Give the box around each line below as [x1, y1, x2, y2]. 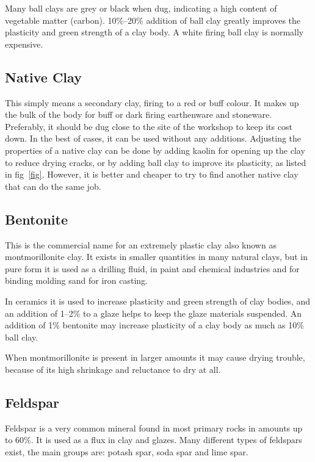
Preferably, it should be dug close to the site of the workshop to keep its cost [5, 120, 292, 132]
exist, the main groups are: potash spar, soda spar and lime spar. [5, 445, 248, 458]
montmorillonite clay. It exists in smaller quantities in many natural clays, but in [5, 250, 308, 263]
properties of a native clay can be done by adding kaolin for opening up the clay [5, 143, 305, 156]
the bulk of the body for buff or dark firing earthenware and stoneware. [5, 108, 272, 121]
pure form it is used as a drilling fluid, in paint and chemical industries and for [5, 262, 300, 275]
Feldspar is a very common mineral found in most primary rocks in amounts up [5, 421, 303, 434]
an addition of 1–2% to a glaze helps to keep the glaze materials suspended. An [5, 306, 302, 319]
